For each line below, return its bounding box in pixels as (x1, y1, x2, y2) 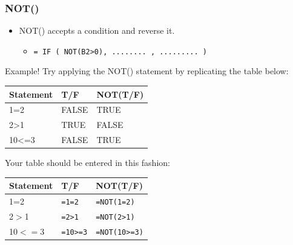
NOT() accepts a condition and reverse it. (19, 24, 175, 37)
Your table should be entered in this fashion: (5, 156, 170, 169)
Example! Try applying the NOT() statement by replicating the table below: (5, 65, 289, 77)
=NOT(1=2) (96, 198, 135, 207)
